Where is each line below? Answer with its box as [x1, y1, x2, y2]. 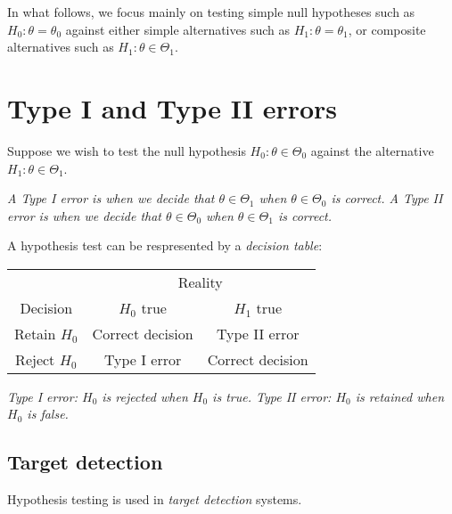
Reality [177, 271, 223, 292]
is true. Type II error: [212, 387, 332, 405]
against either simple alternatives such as [65, 20, 290, 38]
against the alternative [310, 141, 434, 159]
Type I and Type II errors [7, 89, 338, 126]
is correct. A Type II [331, 189, 443, 208]
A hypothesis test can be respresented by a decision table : [7, 236, 323, 255]
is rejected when [102, 387, 188, 405]
